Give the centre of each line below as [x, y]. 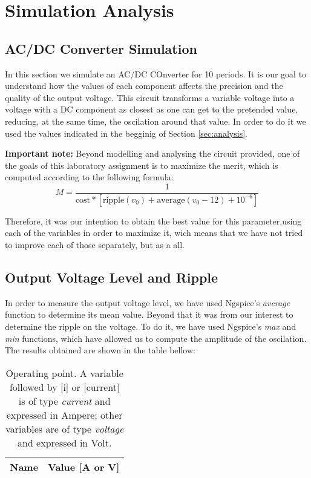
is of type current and [64, 401]
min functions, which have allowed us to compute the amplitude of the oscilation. [156, 338]
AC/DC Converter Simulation [101, 48]
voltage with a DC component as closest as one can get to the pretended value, [152, 109]
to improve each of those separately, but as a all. [95, 245]
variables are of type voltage [65, 428]
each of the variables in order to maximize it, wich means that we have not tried [154, 233]
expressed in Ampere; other [64, 414]
